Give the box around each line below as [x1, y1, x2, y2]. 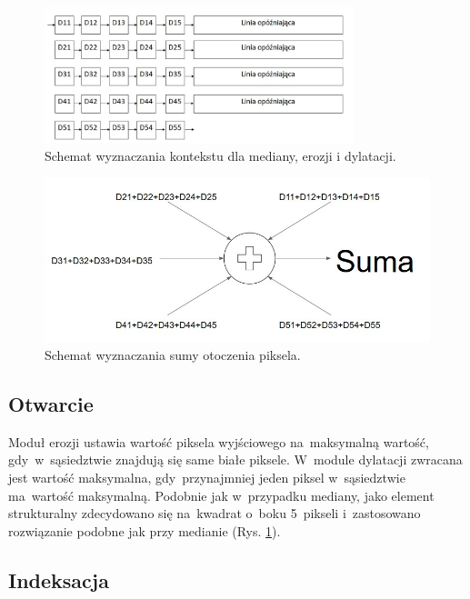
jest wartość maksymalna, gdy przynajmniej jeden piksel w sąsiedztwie [8, 468, 405, 487]
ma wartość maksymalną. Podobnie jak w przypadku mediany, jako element [8, 485, 435, 504]
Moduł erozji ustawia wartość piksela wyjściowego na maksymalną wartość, [8, 432, 429, 451]
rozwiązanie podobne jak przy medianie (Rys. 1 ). [8, 521, 281, 540]
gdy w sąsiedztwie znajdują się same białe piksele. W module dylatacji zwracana [8, 450, 463, 469]
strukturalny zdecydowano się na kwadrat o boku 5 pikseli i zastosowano [8, 504, 421, 523]
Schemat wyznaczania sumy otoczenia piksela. [45, 345, 301, 364]
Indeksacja [8, 565, 109, 594]
